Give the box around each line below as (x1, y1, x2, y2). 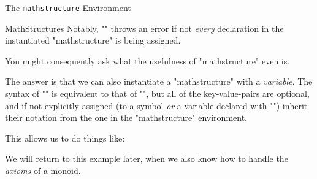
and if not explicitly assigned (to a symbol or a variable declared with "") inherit (5, 99, 308, 112)
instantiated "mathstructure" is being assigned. (5, 34, 181, 47)
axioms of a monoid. (5, 164, 81, 177)
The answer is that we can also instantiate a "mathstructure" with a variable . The (5, 75, 313, 88)
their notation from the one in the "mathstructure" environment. (5, 111, 247, 124)
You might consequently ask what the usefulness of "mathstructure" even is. (5, 54, 290, 67)
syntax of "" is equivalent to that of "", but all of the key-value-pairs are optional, (5, 87, 310, 100)
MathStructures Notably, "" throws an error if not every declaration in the (5, 21, 284, 34)
